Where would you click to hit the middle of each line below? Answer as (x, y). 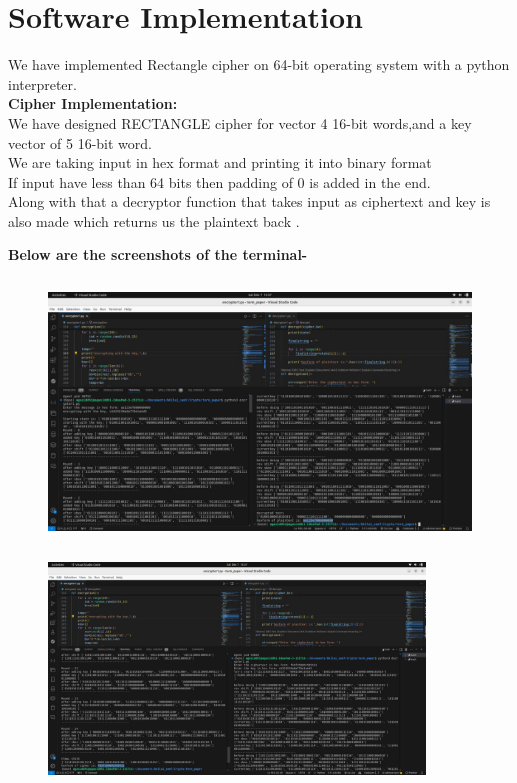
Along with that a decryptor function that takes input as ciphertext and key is (249, 201)
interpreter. (42, 83)
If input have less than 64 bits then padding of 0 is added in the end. (219, 181)
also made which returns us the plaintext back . (154, 220)
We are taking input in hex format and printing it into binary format (220, 162)
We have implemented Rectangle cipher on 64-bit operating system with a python (259, 64)
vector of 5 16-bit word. (80, 142)
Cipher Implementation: (93, 103)
